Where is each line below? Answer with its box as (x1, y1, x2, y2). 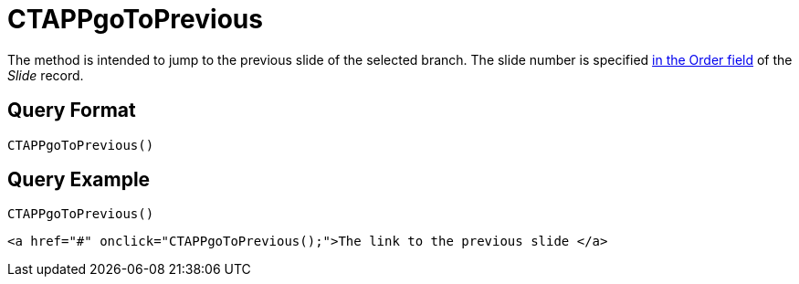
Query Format (7, 99, 136, 122)
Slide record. (7, 67, 84, 83)
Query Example (7, 168, 151, 192)
